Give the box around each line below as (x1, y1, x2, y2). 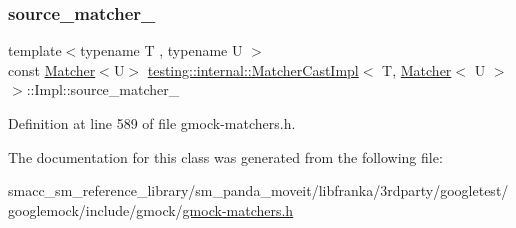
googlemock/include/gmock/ (8, 199, 183, 220)
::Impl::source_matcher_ (26, 79, 180, 100)
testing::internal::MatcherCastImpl (147, 59, 359, 80)
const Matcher (8, 59, 96, 80)
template (8, 40, 62, 61)
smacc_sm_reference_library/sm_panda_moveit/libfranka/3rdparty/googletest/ (8, 180, 509, 201)
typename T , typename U (80, 40, 243, 61)
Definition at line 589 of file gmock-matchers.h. (8, 113, 296, 133)
